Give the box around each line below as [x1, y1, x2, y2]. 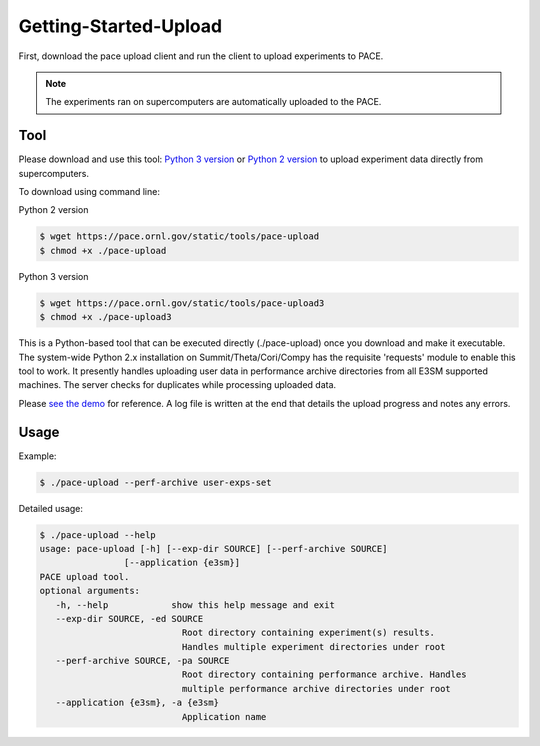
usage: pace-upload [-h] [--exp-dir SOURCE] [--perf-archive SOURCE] [39, 543, 388, 554]
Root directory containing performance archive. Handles [181, 669, 467, 680]
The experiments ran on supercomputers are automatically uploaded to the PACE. [45, 96, 382, 108]
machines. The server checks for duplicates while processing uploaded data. [18, 379, 337, 391]
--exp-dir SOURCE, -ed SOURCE [55, 613, 204, 624]
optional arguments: [39, 585, 140, 597]
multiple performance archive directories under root [181, 683, 452, 694]
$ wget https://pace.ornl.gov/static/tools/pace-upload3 [39, 297, 325, 309]
